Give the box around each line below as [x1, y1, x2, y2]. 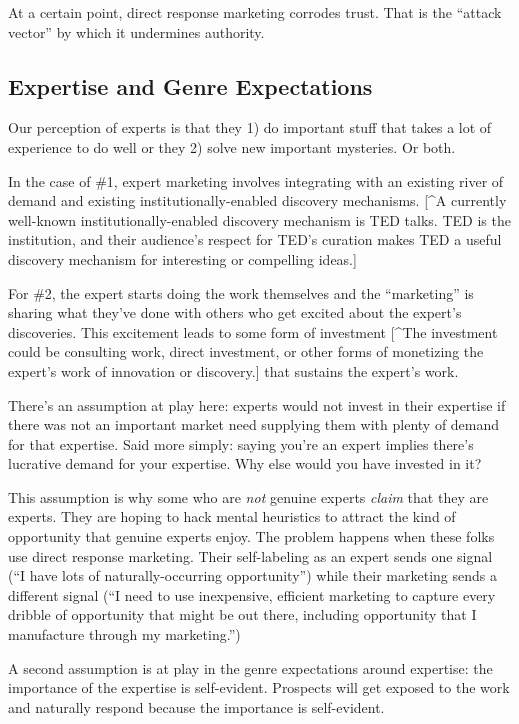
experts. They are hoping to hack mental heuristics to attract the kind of [8, 506, 456, 527]
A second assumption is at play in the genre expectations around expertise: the [8, 657, 493, 678]
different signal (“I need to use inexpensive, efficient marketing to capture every [8, 584, 496, 605]
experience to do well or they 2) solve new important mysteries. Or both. [8, 136, 456, 157]
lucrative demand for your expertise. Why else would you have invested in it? [8, 453, 482, 474]
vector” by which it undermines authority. [8, 21, 265, 42]
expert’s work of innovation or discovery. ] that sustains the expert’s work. [8, 360, 459, 381]
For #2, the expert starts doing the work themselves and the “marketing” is [8, 282, 474, 303]
